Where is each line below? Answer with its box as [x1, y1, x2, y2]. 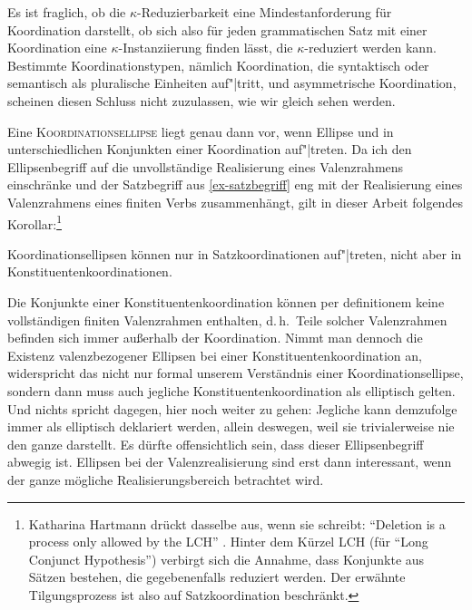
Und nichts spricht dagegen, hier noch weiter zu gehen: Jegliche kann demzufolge [7, 399, 457, 418]
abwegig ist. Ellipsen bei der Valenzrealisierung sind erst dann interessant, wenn [7, 452, 452, 471]
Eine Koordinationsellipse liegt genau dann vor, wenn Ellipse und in [7, 121, 394, 140]
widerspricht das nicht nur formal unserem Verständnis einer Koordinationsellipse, [7, 363, 464, 382]
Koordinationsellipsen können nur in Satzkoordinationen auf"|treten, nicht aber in [7, 244, 462, 263]
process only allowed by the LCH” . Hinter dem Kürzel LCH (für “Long [28, 532, 428, 551]
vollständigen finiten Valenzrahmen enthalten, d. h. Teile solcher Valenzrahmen [7, 310, 447, 329]
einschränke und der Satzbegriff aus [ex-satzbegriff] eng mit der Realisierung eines [7, 175, 463, 194]
